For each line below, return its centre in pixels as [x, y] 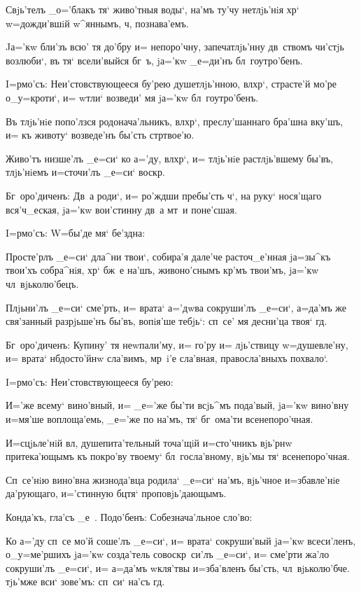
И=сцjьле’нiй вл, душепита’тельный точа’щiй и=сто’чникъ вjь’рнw [149, 442]
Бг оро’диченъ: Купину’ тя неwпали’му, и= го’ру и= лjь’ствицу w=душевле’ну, [177, 344]
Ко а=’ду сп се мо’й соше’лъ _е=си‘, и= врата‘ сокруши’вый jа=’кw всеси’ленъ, [181, 540]
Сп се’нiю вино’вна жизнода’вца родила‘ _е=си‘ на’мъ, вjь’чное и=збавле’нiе [173, 479]
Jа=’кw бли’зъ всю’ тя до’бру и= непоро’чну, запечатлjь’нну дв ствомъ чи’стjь [175, 47]
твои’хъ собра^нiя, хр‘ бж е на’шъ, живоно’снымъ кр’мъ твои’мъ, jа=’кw [162, 270]
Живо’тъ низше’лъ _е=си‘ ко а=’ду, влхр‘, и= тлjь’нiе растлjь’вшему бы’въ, [170, 158]
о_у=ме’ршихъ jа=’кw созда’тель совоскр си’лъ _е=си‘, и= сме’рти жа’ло [168, 554]
